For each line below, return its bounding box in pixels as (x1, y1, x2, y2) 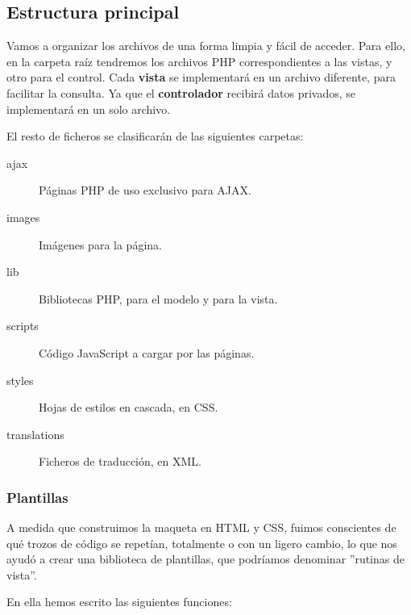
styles (6, 371, 34, 388)
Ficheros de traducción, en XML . (39, 453, 202, 470)
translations (6, 425, 64, 442)
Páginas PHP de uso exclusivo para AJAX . (39, 182, 251, 199)
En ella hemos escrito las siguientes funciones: (6, 593, 232, 610)
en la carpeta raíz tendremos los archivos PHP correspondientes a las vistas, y (6, 52, 392, 69)
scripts (6, 317, 39, 334)
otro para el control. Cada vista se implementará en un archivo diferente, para (6, 69, 396, 86)
